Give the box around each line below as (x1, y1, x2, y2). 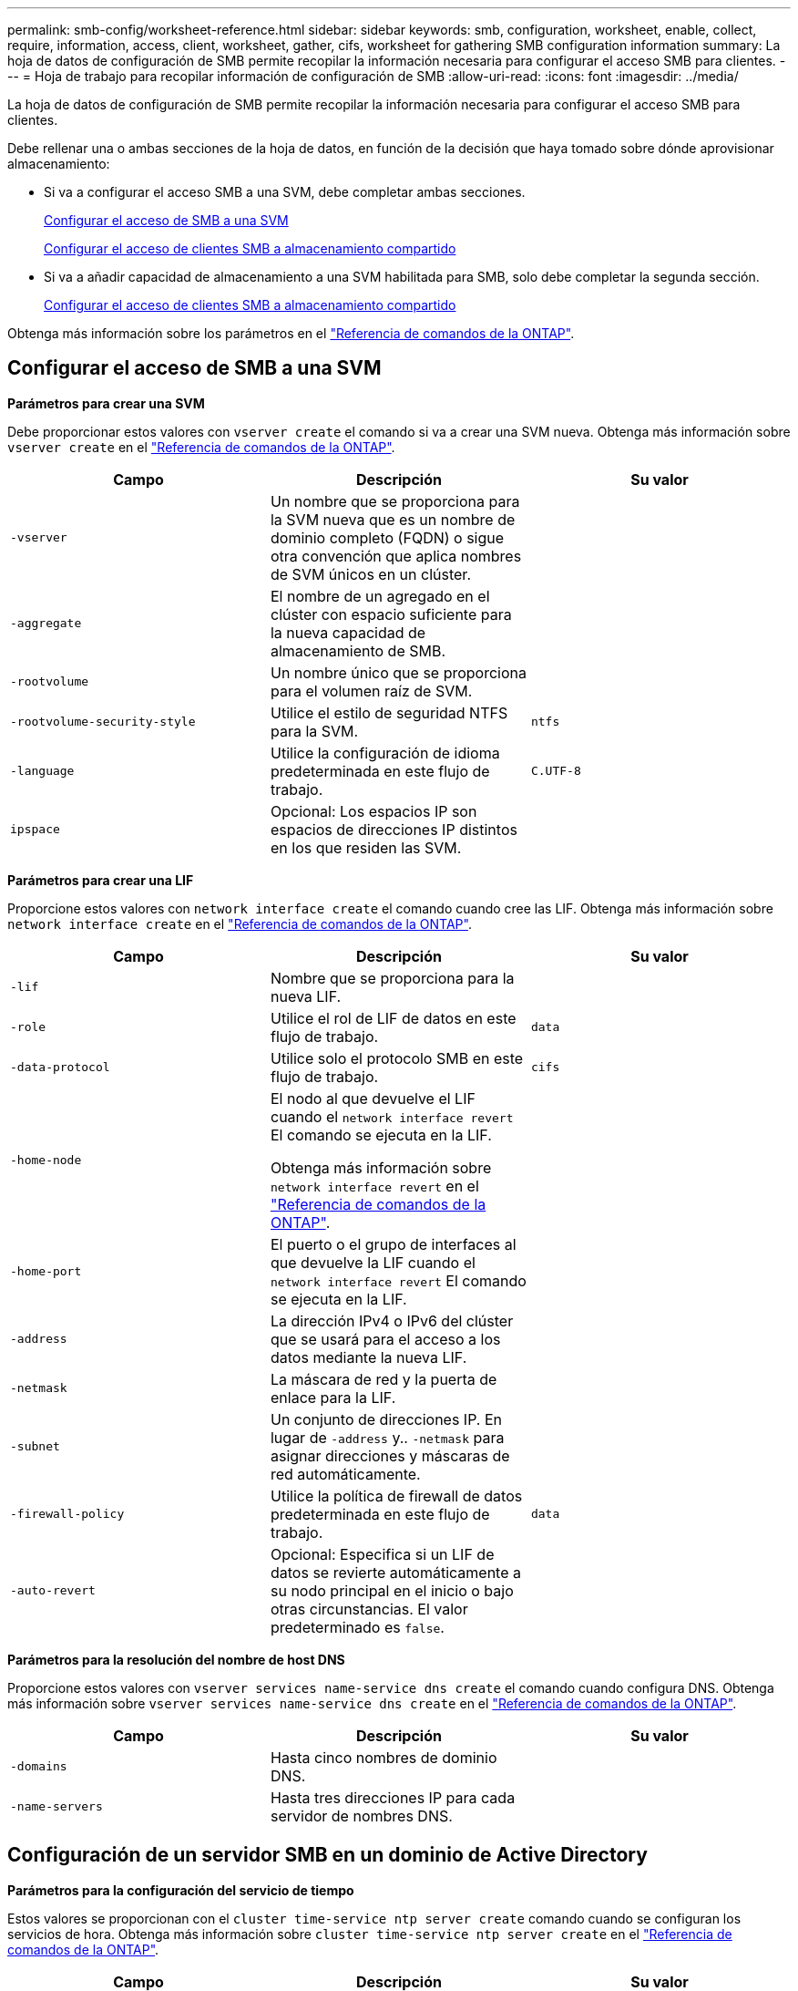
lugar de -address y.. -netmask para (270, 1428, 505, 1447)
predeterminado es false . (270, 1617, 445, 1636)
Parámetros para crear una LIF (7, 872, 194, 888)
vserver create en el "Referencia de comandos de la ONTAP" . (7, 438, 395, 455)
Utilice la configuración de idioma (270, 743, 500, 762)
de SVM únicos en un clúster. (270, 564, 471, 583)
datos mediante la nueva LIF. (270, 1347, 467, 1367)
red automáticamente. (270, 1464, 421, 1483)
